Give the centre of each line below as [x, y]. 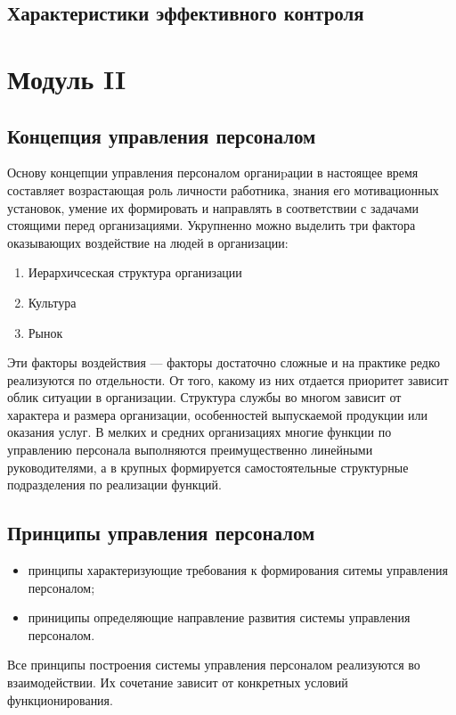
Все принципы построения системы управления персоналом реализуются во [214, 665]
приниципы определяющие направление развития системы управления [219, 617]
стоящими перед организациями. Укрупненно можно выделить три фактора [212, 225]
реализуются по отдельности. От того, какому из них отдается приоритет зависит [228, 379]
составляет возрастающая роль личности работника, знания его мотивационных [223, 189]
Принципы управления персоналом [161, 533]
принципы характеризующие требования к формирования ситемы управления [238, 570]
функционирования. [60, 699]
